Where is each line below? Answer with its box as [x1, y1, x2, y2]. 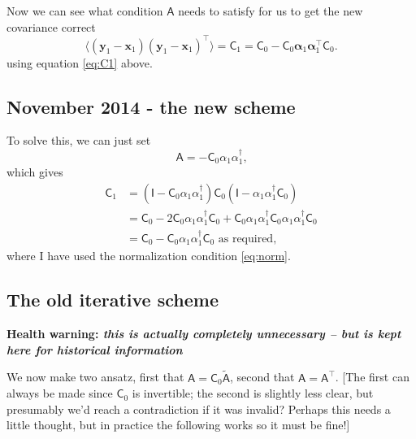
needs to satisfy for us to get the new [178, 2, 363, 19]
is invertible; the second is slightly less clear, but [132, 385, 374, 402]
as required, [218, 233, 277, 246]
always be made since [6, 385, 113, 402]
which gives [6, 163, 63, 180]
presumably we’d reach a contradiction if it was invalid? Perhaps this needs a [6, 400, 391, 417]
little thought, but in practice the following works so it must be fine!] [6, 416, 350, 433]
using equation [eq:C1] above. [6, 54, 153, 71]
